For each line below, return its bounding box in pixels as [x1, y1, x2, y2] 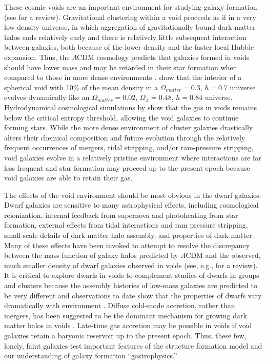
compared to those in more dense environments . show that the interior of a [4, 72, 242, 83]
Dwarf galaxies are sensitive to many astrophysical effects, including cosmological [4, 199, 259, 210]
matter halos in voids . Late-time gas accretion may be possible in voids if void [4, 320, 252, 331]
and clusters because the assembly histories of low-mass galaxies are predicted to [4, 280, 257, 291]
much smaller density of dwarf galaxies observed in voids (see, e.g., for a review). [4, 259, 258, 270]
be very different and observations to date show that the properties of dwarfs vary [4, 290, 262, 300]
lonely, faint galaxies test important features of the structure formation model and [4, 340, 262, 351]
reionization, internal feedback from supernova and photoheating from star [4, 209, 238, 220]
